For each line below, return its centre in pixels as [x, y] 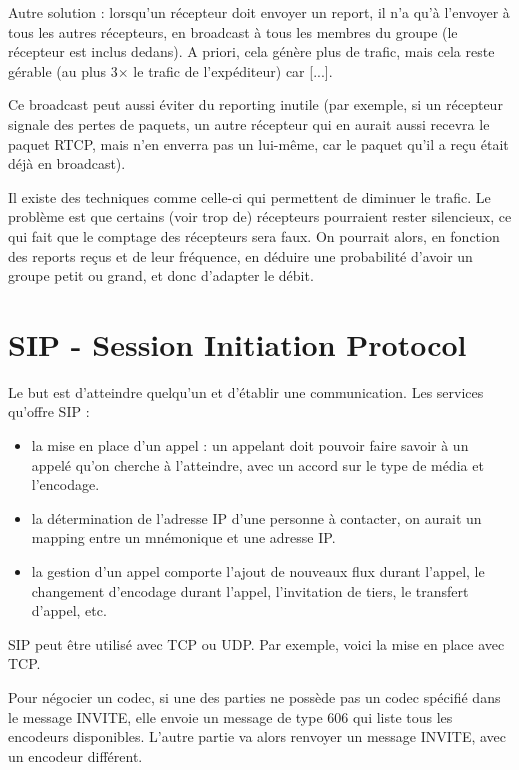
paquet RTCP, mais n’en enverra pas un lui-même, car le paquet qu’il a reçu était [258, 143]
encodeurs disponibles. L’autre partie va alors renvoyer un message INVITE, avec [257, 736]
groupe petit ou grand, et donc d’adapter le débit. [161, 275]
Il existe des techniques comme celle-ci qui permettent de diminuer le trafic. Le [249, 196]
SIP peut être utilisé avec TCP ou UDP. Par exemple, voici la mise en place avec [256, 643]
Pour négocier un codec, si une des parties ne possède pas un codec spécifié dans [254, 696]
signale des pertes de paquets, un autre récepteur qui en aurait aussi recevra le [249, 123]
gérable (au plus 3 [63, 70]
